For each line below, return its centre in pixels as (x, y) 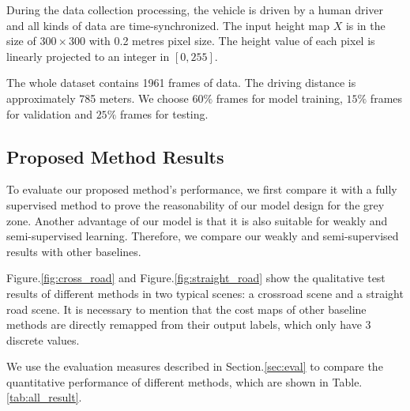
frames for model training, (279, 98)
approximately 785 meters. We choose (98, 98)
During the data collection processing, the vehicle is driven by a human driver (195, 9)
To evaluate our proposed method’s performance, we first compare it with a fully (202, 189)
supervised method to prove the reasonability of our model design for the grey (196, 204)
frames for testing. (164, 113)
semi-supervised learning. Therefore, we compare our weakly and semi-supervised (203, 236)
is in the (365, 25)
